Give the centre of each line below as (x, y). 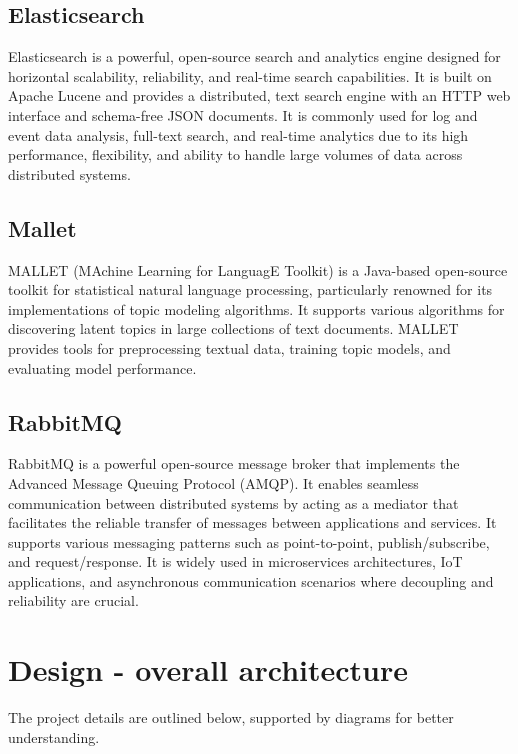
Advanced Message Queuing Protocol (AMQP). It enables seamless (213, 482)
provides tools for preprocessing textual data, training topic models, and (229, 347)
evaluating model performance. (102, 367)
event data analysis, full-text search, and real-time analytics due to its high (238, 134)
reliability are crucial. (73, 600)
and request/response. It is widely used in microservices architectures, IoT (235, 561)
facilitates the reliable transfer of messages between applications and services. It (252, 522)
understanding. (54, 736)
